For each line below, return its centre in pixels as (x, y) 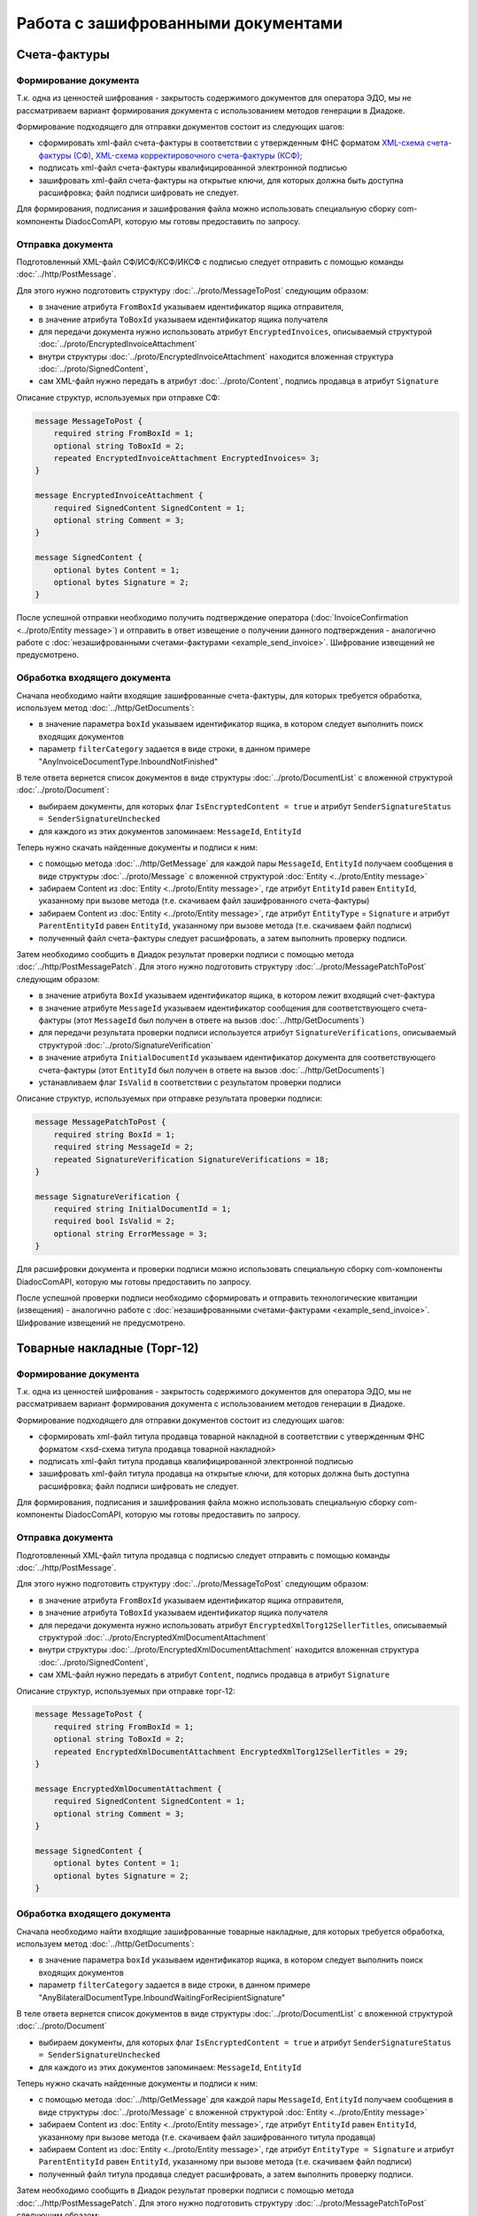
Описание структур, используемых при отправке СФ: (118, 397)
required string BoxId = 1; (115, 1134)
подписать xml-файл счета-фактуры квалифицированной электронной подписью (193, 168)
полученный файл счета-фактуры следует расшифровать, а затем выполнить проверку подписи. (223, 938)
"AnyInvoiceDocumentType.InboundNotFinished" (128, 761)
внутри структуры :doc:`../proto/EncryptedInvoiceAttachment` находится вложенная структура (216, 356)
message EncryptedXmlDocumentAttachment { (128, 1789)
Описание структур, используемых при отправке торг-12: (126, 1691)
